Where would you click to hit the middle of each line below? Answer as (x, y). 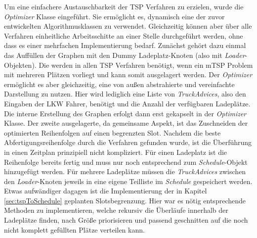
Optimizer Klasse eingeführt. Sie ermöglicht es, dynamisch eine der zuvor (114, 16)
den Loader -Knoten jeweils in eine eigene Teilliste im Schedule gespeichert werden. (128, 181)
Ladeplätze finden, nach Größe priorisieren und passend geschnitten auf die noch (126, 220)
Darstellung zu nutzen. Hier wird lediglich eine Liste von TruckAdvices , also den (125, 94)
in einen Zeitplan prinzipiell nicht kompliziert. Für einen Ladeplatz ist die (116, 152)
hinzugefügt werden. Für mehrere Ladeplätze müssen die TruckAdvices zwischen (125, 171)
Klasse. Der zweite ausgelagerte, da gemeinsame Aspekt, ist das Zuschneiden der (126, 123)
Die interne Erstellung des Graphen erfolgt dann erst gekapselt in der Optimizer (125, 113)
